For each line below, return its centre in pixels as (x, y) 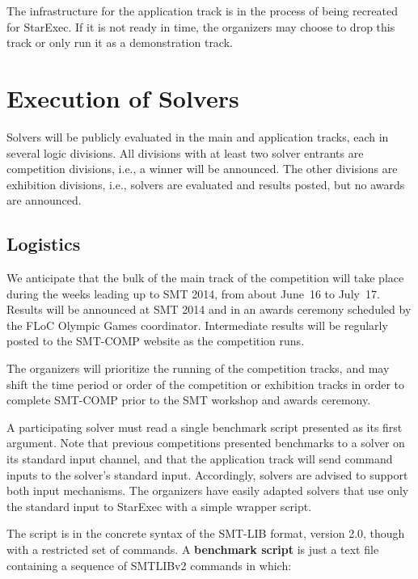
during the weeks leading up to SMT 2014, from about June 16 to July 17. (193, 293)
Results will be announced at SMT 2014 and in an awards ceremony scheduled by (209, 309)
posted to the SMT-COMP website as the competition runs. (156, 341)
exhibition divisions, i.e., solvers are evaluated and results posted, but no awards (206, 184)
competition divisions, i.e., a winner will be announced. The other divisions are (202, 169)
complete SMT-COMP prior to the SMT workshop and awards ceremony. (189, 400)
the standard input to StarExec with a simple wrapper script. (159, 506)
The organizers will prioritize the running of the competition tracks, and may (198, 368)
